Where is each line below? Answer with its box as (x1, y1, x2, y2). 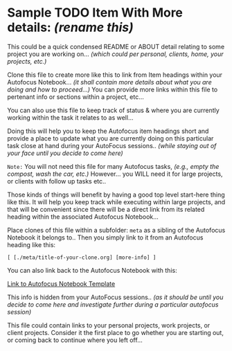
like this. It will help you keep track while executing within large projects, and (7, 197, 226, 206)
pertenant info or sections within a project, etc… (7, 92, 144, 101)
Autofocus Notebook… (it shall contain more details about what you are (7, 78, 213, 86)
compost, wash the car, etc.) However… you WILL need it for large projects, (7, 170, 223, 178)
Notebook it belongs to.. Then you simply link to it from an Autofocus (7, 233, 204, 242)
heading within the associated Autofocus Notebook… (7, 213, 159, 221)
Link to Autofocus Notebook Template (7, 279, 116, 288)
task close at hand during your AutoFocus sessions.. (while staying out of (7, 141, 217, 150)
